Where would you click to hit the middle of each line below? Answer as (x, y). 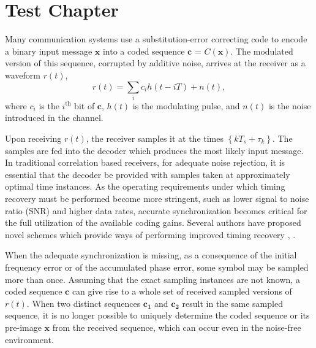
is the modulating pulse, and (186, 105)
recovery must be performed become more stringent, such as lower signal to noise (157, 198)
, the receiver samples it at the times (155, 138)
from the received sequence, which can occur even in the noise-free (177, 327)
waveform (23, 75)
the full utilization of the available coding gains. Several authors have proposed (153, 222)
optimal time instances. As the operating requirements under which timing (145, 186)
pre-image (23, 327)
